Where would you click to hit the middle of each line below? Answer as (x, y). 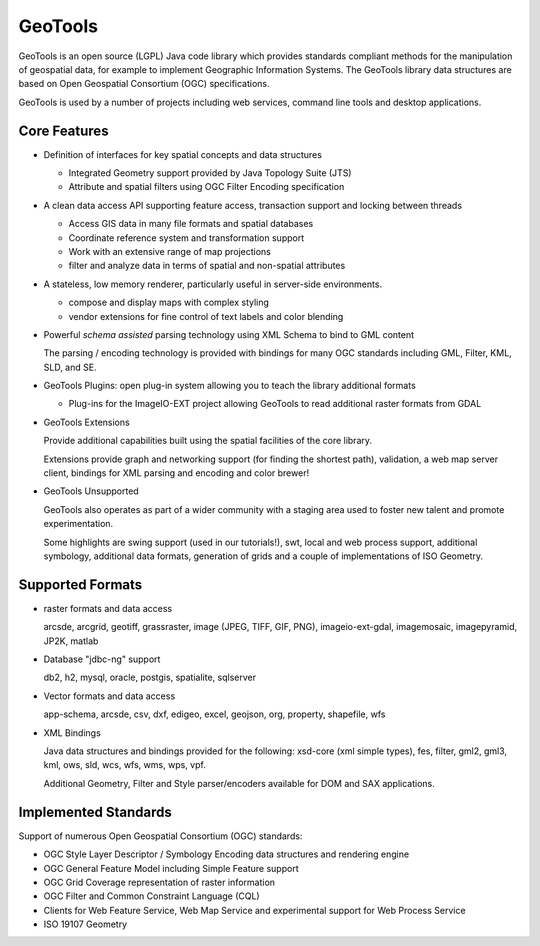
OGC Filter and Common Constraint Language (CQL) (151, 896)
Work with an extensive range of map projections (170, 251)
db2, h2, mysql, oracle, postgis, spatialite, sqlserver (150, 677)
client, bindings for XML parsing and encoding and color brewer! (176, 473)
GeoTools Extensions (86, 422)
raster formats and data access (108, 608)
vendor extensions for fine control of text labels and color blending (206, 316)
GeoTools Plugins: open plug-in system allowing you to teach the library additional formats (230, 386)
